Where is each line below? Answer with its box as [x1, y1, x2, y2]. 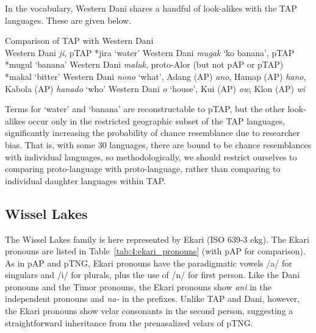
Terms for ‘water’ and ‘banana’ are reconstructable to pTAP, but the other [5, 102, 285, 115]
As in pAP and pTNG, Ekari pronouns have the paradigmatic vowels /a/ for [5, 256, 292, 269]
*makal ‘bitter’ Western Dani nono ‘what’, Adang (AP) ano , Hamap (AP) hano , [5, 70, 306, 82]
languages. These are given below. [5, 13, 132, 26]
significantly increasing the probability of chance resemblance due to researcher [5, 126, 300, 139]
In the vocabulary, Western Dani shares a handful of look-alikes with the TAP [5, 2, 297, 14]
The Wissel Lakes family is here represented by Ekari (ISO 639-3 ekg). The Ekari [5, 232, 309, 245]
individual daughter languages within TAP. [5, 174, 166, 187]
